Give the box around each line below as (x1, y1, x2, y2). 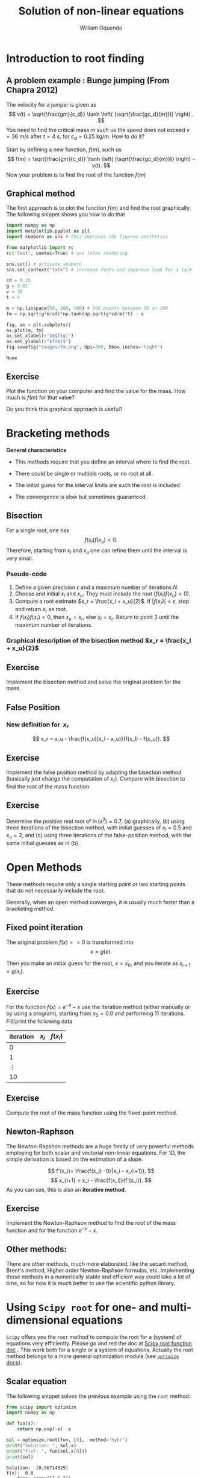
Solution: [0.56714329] (6, 1465, 69, 1471)
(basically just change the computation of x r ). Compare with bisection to (6, 775, 185, 784)
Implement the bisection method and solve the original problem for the (6, 678, 181, 685)
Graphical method (6, 188, 75, 198)
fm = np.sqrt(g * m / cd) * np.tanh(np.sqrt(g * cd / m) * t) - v (6, 310, 144, 317)
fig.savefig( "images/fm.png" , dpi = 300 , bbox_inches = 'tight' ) (6, 344, 163, 350)
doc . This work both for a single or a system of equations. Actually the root (6, 1346, 194, 1353)
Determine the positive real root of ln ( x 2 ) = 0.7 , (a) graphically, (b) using (6, 816, 185, 825)
